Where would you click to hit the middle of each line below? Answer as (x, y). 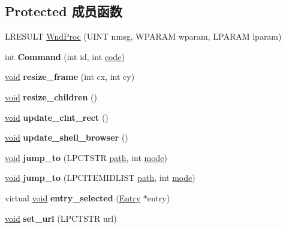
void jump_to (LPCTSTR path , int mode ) (86, 157)
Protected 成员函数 (64, 11)
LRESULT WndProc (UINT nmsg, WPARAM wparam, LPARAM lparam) (143, 36)
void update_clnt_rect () (57, 117)
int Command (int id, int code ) (65, 56)
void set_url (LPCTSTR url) (61, 218)
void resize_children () (51, 96)
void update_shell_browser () (67, 137)
